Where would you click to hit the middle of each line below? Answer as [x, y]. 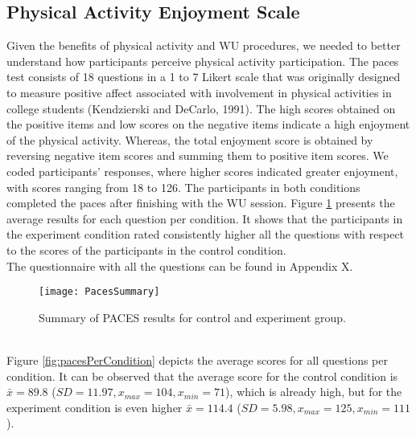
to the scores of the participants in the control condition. [146, 249]
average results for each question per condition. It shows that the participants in [205, 218]
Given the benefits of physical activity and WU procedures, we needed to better [204, 45]
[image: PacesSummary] [99, 292]
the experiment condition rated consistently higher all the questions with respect [206, 234]
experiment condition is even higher [95, 407]
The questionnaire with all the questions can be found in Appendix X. [180, 265]
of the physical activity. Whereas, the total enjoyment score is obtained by [190, 139]
